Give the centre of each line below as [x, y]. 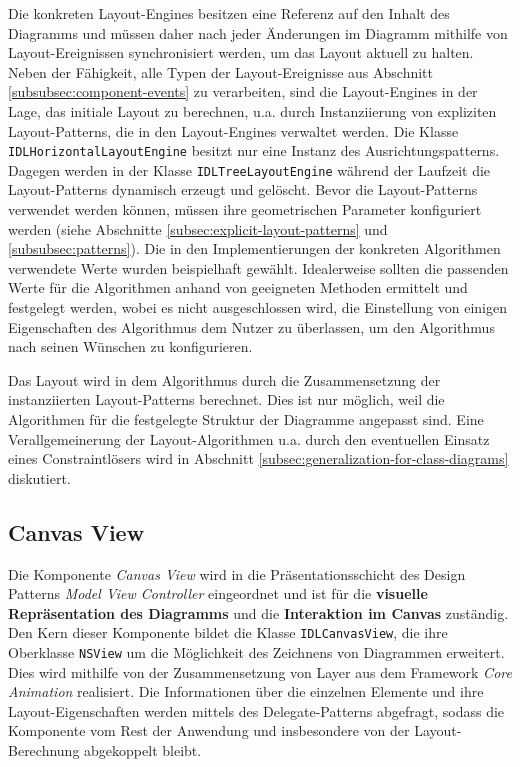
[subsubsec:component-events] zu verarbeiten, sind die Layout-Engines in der [243, 91]
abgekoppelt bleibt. [143, 750]
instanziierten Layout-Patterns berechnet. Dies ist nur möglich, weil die [226, 399]
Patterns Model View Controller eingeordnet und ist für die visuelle [218, 593]
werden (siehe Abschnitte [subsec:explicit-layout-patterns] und [198, 228]
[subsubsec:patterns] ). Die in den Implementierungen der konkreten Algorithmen [254, 248]
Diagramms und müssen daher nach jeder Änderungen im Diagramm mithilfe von [258, 32]
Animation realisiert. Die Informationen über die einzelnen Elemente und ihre [246, 691]
